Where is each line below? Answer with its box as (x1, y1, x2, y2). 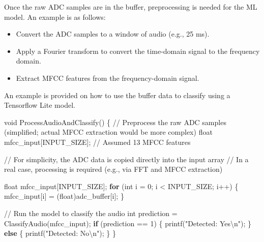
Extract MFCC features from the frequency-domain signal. (16, 72, 199, 83)
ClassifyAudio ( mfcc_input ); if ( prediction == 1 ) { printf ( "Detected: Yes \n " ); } (4, 218, 252, 228)
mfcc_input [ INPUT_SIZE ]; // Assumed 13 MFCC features (4, 136, 191, 147)
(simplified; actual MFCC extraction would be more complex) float (4, 127, 213, 137)
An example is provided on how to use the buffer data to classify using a (4, 89, 230, 100)
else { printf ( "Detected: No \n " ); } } (4, 228, 116, 238)
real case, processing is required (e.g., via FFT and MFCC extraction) (4, 164, 223, 174)
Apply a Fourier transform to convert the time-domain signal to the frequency (16, 45, 260, 56)
